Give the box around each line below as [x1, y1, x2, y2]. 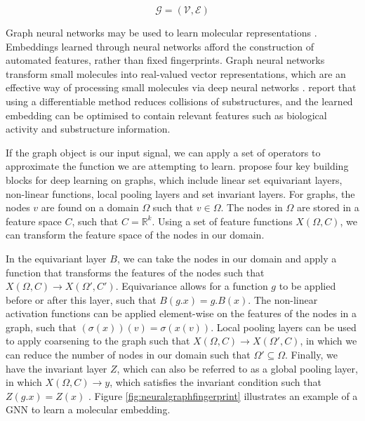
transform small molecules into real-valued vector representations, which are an [6, 66, 346, 81]
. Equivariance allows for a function [115, 279, 268, 293]
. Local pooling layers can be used [211, 319, 357, 334]
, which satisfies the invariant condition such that [109, 375, 321, 389]
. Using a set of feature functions [152, 213, 293, 228]
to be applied [279, 279, 336, 293]
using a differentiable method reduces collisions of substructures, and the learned [6, 93, 353, 108]
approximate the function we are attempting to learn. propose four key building [6, 159, 349, 173]
